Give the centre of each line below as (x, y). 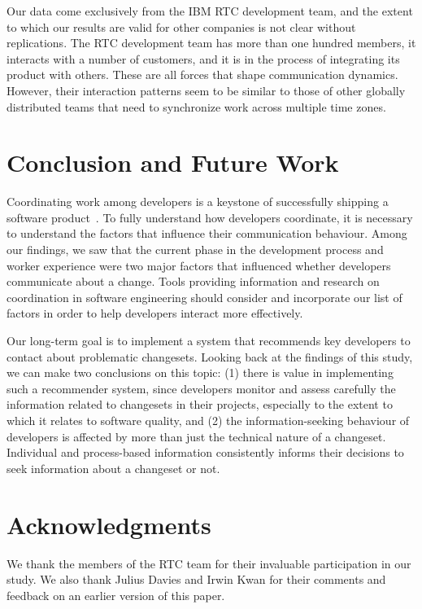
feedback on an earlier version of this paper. (116, 595)
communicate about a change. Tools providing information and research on (193, 281)
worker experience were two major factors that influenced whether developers (199, 265)
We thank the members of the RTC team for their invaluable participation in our (209, 563)
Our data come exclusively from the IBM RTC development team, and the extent (210, 11)
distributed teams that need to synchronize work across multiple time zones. (196, 106)
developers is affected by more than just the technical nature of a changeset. (196, 436)
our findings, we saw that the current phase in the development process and (195, 250)
